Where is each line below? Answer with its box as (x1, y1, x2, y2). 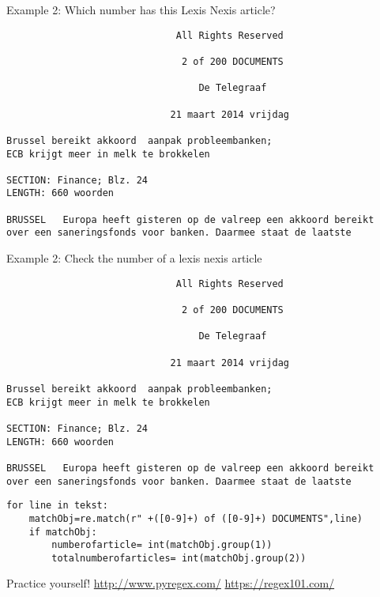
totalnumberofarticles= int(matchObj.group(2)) (51, 552, 307, 564)
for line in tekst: (6, 500, 108, 512)
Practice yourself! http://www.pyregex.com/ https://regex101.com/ (6, 575, 335, 591)
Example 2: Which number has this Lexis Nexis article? (6, 2, 276, 17)
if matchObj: (28, 526, 97, 538)
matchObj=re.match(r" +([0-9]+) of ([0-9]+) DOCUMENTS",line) (28, 512, 363, 524)
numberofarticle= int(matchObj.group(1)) (51, 539, 273, 551)
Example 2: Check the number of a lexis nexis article (6, 250, 262, 266)
